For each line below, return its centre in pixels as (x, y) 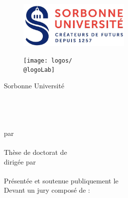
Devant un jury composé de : (47, 190)
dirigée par (20, 161)
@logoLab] (39, 70)
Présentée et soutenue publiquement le (61, 180)
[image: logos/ (48, 60)
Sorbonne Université (34, 85)
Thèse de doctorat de (36, 152)
